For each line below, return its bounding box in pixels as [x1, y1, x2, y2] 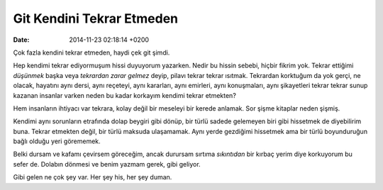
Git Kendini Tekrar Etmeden [13, 11, 179, 26]
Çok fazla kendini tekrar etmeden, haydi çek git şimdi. [13, 48, 170, 57]
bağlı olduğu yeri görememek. [13, 137, 101, 145]
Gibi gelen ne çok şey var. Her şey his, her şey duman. [13, 173, 172, 181]
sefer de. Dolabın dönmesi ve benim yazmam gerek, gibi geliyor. [13, 160, 201, 168]
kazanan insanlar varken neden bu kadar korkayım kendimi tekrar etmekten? [13, 91, 237, 99]
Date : [13, 35, 30, 44]
